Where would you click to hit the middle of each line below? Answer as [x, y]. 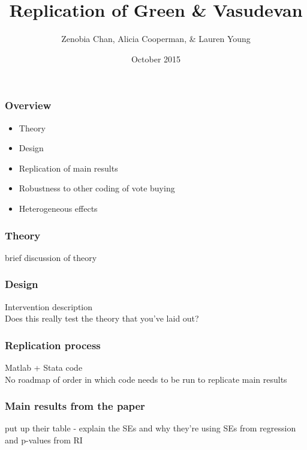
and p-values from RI [44, 440]
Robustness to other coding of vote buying [97, 188]
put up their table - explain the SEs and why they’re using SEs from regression [151, 428]
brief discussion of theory [51, 257]
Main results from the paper [75, 406]
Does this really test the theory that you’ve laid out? [102, 318]
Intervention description [49, 306]
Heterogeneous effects [58, 208]
